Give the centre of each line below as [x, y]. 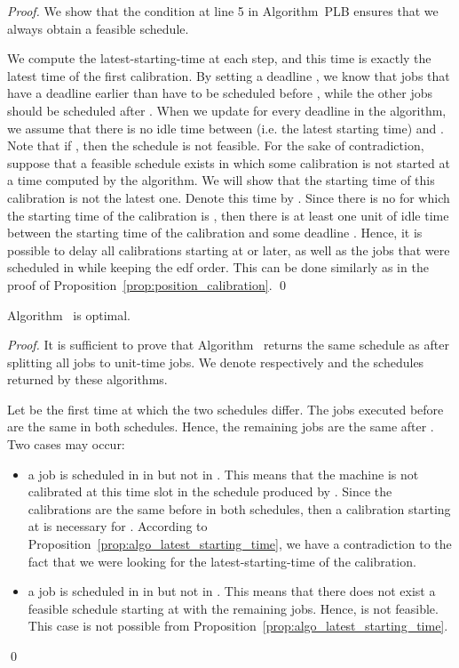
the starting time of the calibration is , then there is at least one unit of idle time [228, 215]
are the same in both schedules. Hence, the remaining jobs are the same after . [221, 427]
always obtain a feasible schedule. [98, 28]
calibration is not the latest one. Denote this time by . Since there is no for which [229, 197]
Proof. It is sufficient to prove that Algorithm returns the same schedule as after [228, 345]
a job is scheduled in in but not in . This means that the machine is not [223, 474]
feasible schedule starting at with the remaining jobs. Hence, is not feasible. [233, 608]
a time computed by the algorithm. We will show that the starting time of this [221, 180]
